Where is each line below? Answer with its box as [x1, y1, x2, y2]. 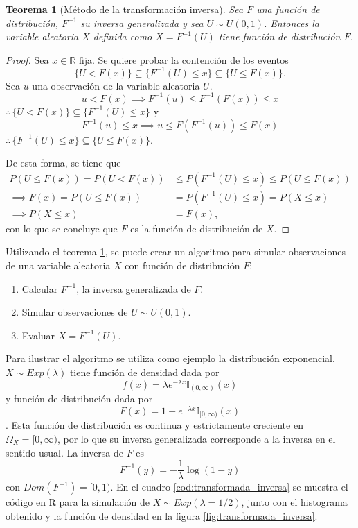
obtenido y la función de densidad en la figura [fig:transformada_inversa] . [6, 508, 318, 522]
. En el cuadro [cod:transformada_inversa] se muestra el [110, 479, 348, 494]
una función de [256, 2, 320, 16]
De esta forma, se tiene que [6, 155, 121, 170]
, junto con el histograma [241, 495, 348, 509]
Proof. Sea [6, 52, 49, 67]
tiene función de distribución [218, 29, 341, 44]
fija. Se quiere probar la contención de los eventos [78, 52, 289, 67]
